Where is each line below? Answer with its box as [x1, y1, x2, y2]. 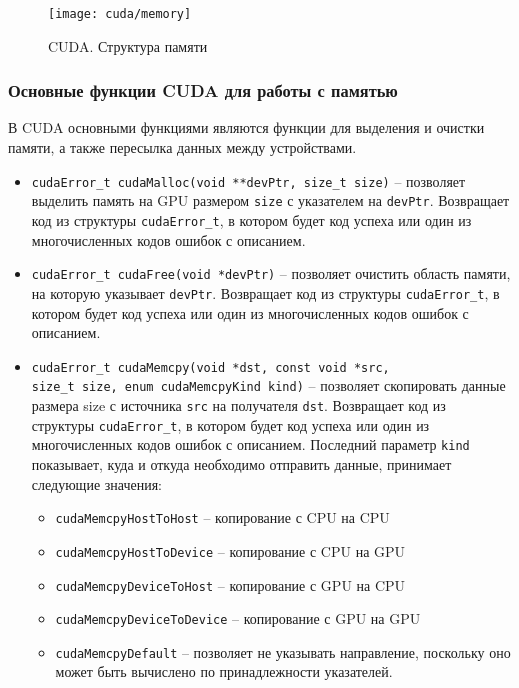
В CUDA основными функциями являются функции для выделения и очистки [8, 117, 485, 138]
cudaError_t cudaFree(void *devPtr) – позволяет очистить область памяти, [31, 263, 511, 284]
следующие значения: [31, 473, 163, 494]
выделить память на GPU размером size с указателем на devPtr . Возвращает [31, 190, 510, 211]
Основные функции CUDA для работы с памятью [8, 78, 398, 103]
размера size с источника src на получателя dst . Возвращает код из [31, 395, 446, 416]
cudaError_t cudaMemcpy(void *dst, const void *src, [31, 360, 390, 375]
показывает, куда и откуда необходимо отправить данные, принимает [31, 454, 452, 474]
